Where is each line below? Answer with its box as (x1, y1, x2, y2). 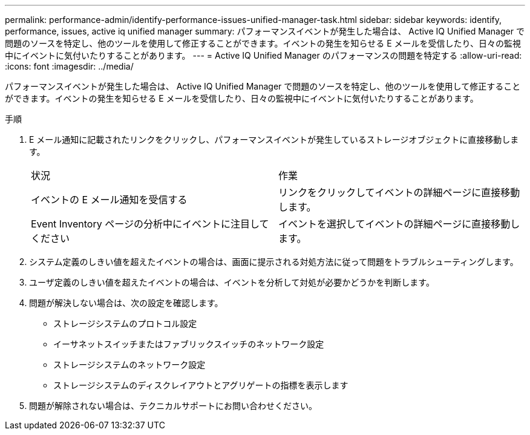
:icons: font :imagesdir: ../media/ (5, 61, 134, 71)
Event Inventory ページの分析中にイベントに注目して (31, 218, 269, 230)
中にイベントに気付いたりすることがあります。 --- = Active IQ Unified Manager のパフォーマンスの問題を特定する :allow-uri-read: (5, 50, 522, 61)
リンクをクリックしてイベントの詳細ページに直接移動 (278, 186, 520, 198)
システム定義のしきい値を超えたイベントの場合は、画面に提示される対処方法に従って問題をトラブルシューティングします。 (29, 257, 519, 267)
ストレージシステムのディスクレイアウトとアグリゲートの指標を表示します (53, 380, 348, 390)
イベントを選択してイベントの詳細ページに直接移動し (278, 218, 520, 230)
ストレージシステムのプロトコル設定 (53, 318, 197, 329)
